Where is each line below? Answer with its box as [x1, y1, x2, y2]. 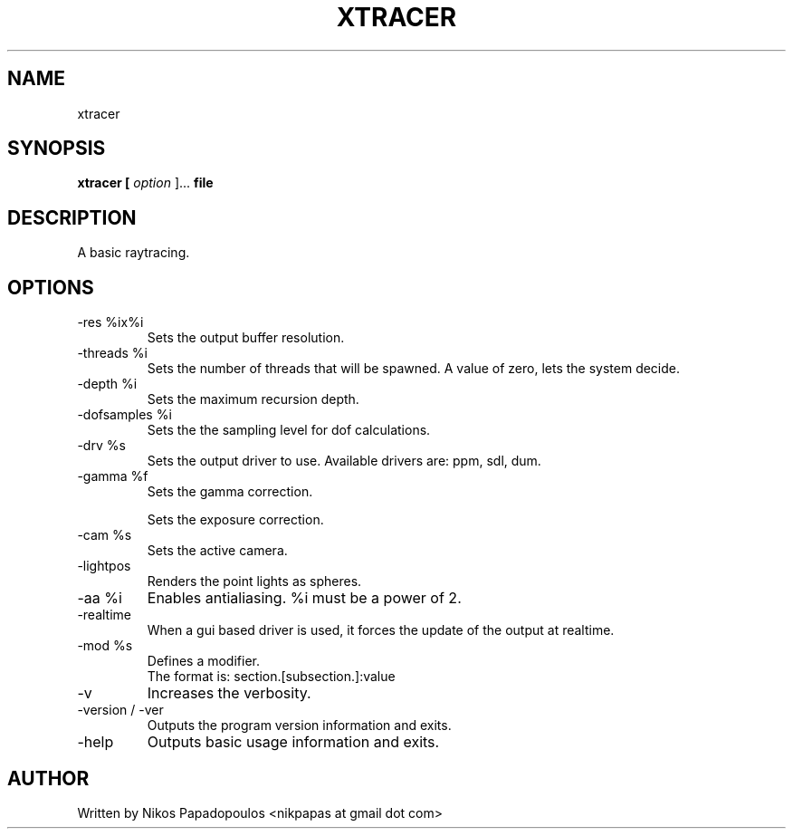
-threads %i [77, 345, 148, 361]
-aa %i [77, 589, 122, 608]
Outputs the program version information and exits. [147, 717, 452, 734]
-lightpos [77, 558, 131, 574]
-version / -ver [77, 702, 164, 718]
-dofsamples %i [77, 407, 172, 423]
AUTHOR [7, 766, 90, 790]
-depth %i [77, 376, 138, 392]
